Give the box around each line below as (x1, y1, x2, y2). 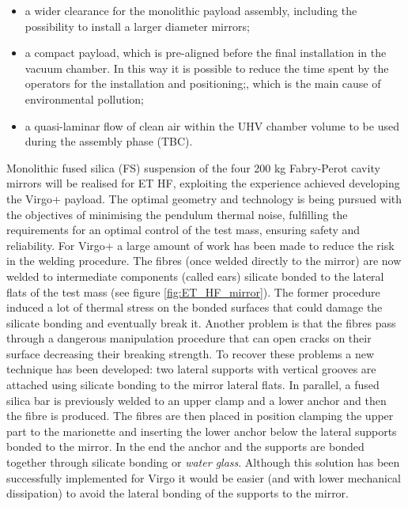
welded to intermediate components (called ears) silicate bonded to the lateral (6, 267, 384, 284)
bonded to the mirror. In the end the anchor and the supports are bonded (6, 438, 365, 455)
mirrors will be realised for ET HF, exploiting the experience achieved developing (6, 175, 400, 191)
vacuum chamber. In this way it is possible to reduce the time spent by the (25, 59, 389, 76)
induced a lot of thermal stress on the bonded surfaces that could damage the (6, 299, 383, 316)
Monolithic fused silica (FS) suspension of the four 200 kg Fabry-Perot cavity (6, 159, 380, 176)
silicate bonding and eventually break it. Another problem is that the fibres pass (6, 314, 396, 331)
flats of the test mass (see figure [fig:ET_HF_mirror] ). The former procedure (6, 283, 380, 300)
